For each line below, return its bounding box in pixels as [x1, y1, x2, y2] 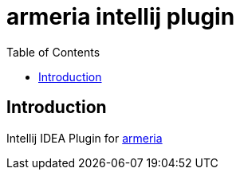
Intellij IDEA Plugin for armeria [6, 131, 163, 145]
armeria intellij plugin [6, 3, 235, 30]
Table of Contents [6, 45, 100, 59]
